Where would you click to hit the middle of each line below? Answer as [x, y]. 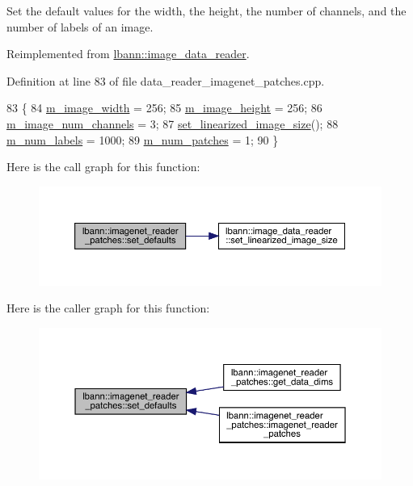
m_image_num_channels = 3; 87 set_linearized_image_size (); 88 [173, 123]
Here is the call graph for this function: [103, 167]
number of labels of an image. [80, 26]
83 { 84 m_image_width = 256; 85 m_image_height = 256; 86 [164, 108]
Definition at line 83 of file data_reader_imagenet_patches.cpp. [166, 80]
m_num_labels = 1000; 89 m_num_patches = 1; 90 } [143, 139]
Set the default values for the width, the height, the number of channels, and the [206, 10]
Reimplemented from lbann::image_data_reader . [128, 54]
